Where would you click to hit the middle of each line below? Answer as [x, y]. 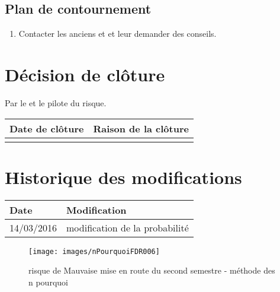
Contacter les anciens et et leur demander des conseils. [118, 34]
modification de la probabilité [128, 227]
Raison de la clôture [141, 128]
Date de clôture [47, 128]
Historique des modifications [123, 177]
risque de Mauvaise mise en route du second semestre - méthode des [152, 270]
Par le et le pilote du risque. [56, 102]
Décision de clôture [85, 74]
